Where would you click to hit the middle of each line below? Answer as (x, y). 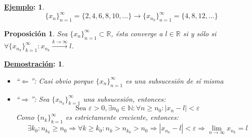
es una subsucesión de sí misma (174, 80)
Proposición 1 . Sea (36, 33)
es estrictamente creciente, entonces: (122, 117)
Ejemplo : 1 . (24, 7)
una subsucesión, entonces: (124, 98)
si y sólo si (200, 33)
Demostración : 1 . (34, 64)
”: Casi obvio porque (62, 80)
